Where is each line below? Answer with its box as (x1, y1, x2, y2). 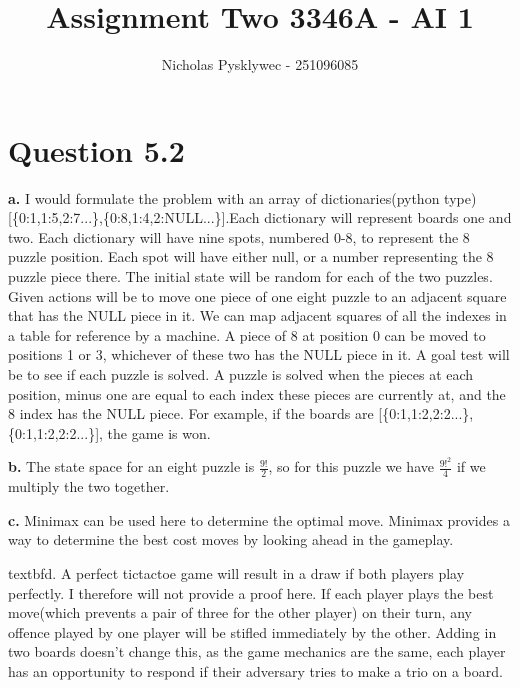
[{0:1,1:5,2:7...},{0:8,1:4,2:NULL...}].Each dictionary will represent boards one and (8, 207, 512, 228)
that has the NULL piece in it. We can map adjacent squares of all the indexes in (8, 305, 507, 326)
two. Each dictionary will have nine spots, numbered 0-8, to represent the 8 (8, 226, 470, 247)
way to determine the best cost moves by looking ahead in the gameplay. (8, 529, 454, 550)
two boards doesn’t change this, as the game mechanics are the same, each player (8, 641, 506, 662)
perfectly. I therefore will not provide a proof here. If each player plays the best (8, 582, 494, 603)
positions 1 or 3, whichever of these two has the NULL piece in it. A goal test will (8, 344, 510, 365)
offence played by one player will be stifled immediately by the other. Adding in (8, 621, 497, 642)
